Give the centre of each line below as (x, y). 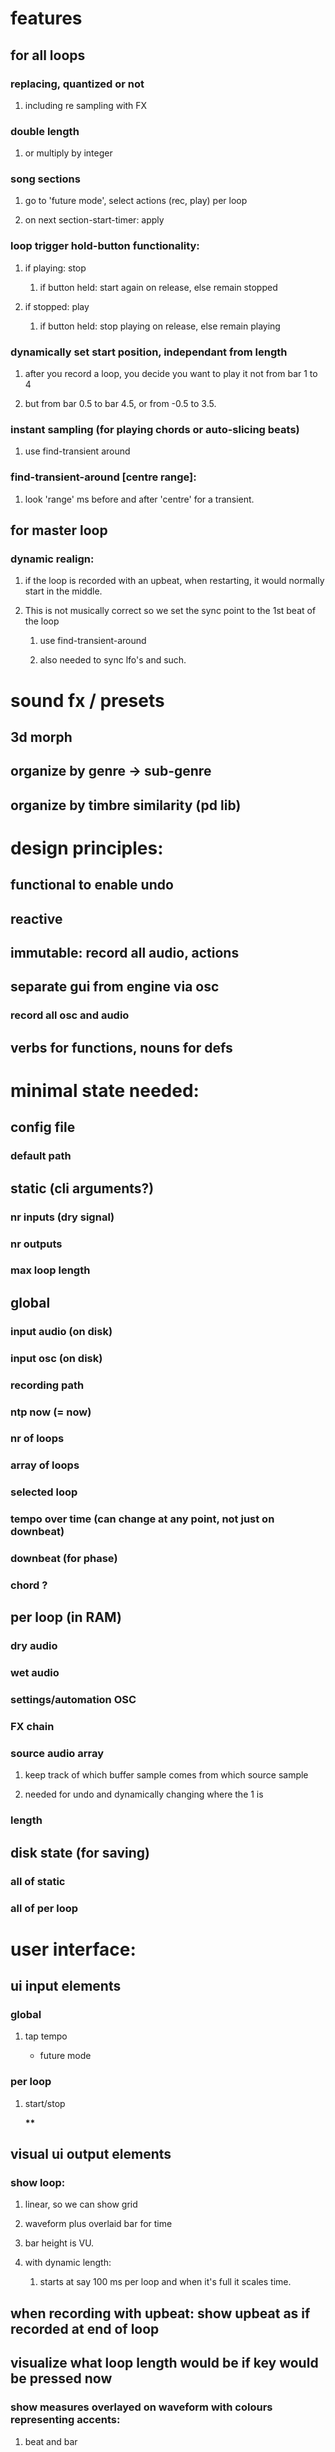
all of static (38, 1881)
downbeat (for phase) (64, 1559)
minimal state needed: (105, 1090)
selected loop (44, 1492)
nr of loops (37, 1439)
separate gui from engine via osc (115, 987)
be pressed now (61, 2378)
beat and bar (51, 2441)
